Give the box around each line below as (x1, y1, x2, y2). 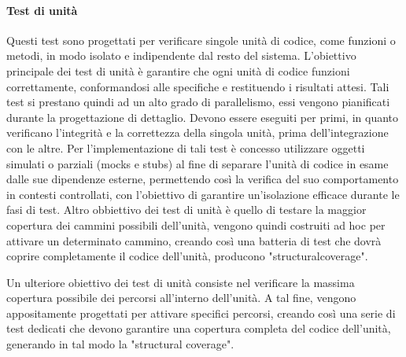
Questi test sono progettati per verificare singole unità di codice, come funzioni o (6, 31, 396, 48)
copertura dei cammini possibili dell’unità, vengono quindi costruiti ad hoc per (6, 216, 386, 233)
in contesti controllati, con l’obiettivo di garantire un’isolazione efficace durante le (6, 186, 400, 202)
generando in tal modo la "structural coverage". (6, 336, 234, 352)
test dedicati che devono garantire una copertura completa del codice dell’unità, (6, 320, 391, 337)
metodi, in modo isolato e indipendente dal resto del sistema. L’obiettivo (6, 47, 356, 64)
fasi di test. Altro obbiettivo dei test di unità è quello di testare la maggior (6, 201, 367, 218)
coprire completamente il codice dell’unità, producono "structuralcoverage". (6, 248, 368, 264)
